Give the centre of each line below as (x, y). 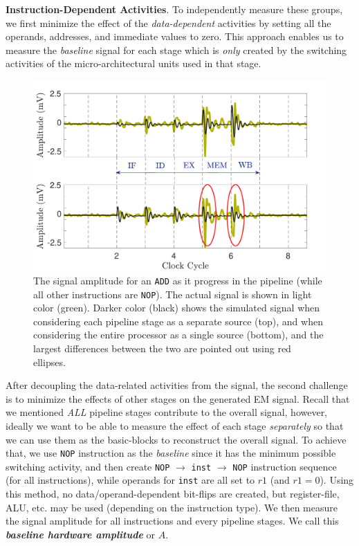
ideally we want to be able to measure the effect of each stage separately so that (175, 425)
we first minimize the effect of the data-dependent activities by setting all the (168, 22)
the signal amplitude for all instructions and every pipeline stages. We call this (172, 521)
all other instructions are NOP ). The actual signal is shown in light (173, 294)
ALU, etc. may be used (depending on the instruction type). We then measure (172, 507)
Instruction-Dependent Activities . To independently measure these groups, (174, 9)
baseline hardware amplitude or (81, 534)
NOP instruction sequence (285, 466)
